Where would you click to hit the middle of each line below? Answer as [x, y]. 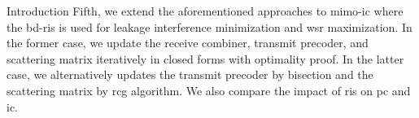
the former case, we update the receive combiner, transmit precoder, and [188, 43]
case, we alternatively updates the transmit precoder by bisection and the [190, 74]
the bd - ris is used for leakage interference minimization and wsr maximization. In [209, 26]
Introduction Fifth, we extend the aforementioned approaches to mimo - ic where [205, 11]
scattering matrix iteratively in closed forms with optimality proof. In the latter [205, 58]
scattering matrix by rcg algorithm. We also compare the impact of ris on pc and [209, 90]
